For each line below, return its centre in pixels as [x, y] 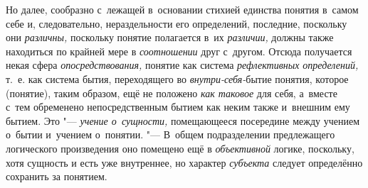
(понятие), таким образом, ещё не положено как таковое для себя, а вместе [172, 93]
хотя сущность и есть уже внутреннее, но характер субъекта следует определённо [184, 162]
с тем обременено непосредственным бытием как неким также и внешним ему [178, 107]
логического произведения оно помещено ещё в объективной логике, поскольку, [180, 148]
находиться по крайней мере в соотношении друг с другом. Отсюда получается [179, 51]
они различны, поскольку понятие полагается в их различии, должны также [170, 37]
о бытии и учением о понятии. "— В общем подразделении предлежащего [170, 134]
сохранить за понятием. [57, 176]
